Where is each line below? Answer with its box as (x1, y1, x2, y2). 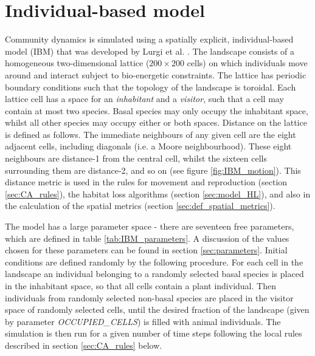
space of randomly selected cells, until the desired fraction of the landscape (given (5, 303, 310, 316)
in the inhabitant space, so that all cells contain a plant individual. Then (5, 279, 276, 292)
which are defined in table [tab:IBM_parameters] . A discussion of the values (5, 231, 289, 244)
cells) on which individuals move (187, 56, 308, 69)
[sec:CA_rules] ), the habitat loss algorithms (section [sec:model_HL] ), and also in (5, 187, 311, 200)
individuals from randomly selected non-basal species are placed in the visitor (5, 291, 294, 304)
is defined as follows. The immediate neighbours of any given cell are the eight (5, 128, 296, 140)
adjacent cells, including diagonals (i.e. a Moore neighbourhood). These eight (5, 140, 292, 152)
